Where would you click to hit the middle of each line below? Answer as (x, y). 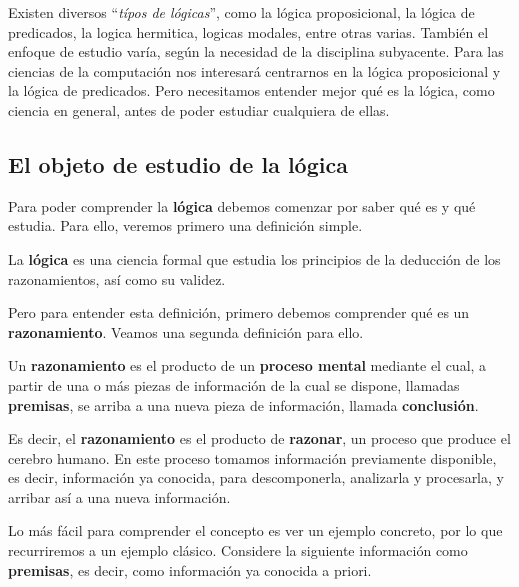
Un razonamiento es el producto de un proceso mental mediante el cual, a (247, 365)
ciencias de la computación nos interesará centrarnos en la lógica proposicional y (254, 70)
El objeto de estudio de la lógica (178, 163)
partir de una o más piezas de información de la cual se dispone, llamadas (234, 384)
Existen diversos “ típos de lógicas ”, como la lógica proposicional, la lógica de (241, 12)
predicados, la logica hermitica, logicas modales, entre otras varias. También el (248, 31)
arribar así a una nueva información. (119, 496)
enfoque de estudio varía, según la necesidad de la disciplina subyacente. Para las (256, 51)
